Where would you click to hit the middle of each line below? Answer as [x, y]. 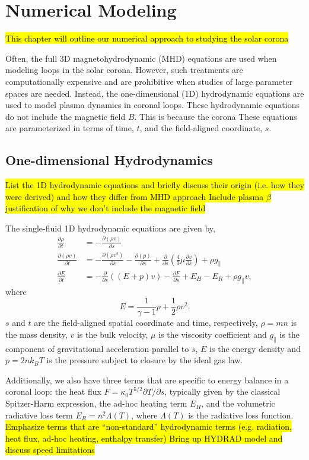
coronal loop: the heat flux [53, 391]
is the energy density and [255, 348]
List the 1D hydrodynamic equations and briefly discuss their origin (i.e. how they [155, 185]
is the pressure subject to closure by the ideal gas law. [145, 360]
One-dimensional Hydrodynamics [109, 160]
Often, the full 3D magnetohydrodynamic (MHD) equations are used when [141, 58]
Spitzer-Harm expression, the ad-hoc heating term [96, 403]
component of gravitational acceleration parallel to [97, 348]
